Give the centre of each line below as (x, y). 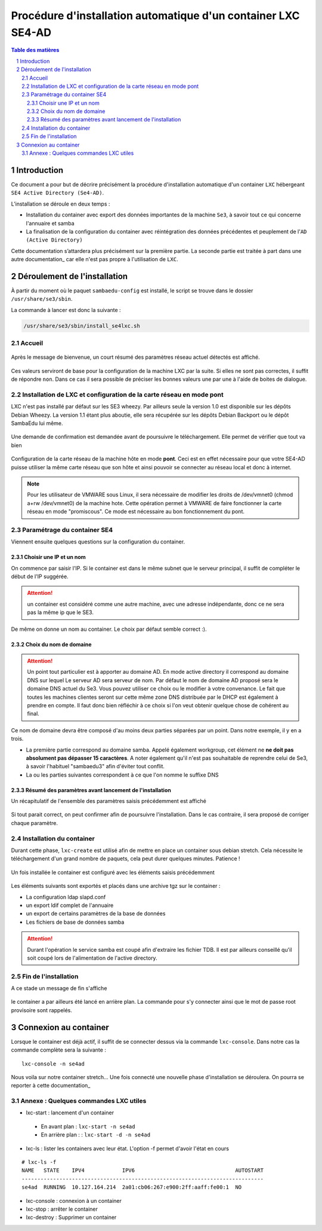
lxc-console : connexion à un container (74, 1201)
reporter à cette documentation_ (51, 1086)
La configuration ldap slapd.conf (66, 897)
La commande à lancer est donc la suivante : (66, 310)
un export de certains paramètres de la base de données (96, 914)
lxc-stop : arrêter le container (62, 1209)
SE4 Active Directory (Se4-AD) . (58, 193)
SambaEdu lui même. (37, 423)
